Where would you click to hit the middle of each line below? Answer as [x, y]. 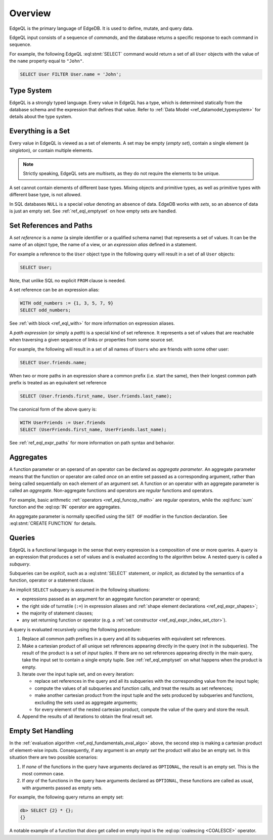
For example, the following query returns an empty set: [66, 797]
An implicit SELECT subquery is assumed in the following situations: [80, 590]
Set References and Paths [51, 225]
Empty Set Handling [41, 731]
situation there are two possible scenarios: [54, 757]
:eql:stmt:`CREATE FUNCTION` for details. [53, 523]
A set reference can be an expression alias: [54, 290]
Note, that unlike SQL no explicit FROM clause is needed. [67, 280]
